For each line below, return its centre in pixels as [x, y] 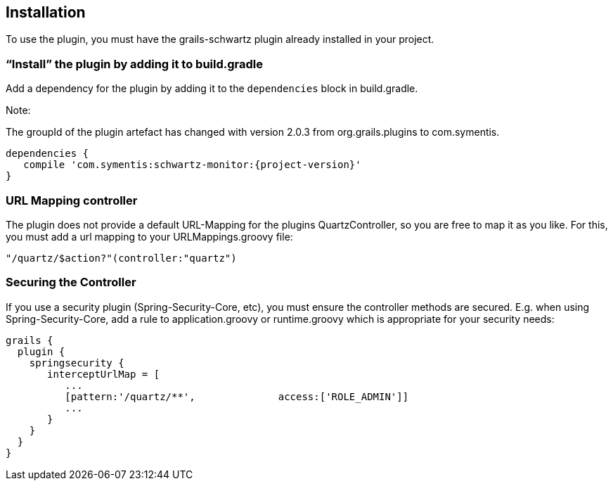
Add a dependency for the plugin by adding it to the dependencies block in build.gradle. [212, 89]
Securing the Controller [71, 282]
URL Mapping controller [72, 200]
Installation [46, 12]
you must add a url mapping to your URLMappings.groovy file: [149, 236]
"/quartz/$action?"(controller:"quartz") [121, 258]
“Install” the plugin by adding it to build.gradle [135, 64]
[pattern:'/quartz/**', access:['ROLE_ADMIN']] [237, 396]
